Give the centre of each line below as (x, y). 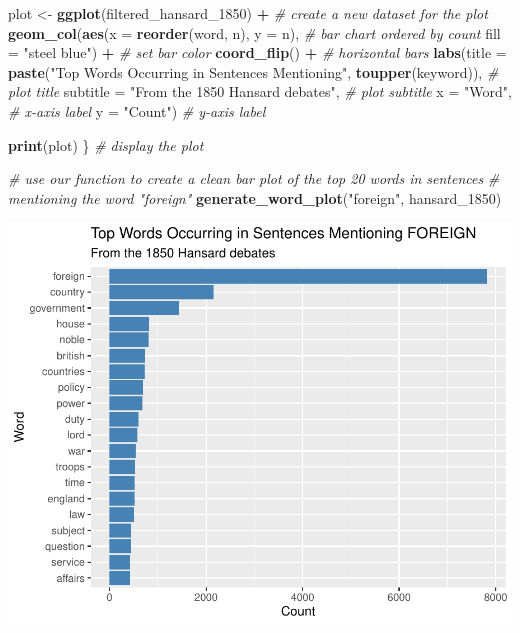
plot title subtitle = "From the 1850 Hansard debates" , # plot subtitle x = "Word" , (260, 91)
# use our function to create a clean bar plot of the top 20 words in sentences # (254, 178)
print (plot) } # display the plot (106, 144)
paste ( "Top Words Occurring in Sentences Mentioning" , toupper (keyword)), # (253, 71)
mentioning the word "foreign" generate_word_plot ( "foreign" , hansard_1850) (255, 197)
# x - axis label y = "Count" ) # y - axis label (137, 110)
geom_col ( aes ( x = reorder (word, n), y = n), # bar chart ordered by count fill (254, 32)
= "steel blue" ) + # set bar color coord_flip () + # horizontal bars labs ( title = (257, 52)
